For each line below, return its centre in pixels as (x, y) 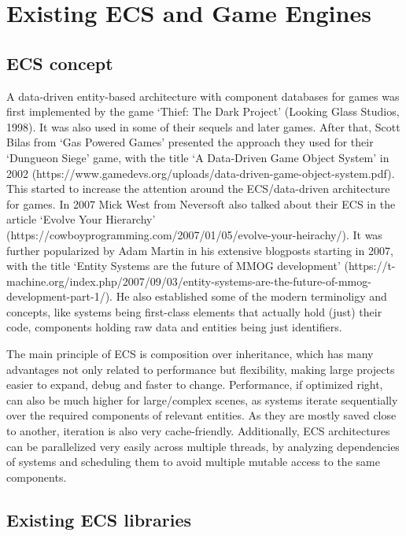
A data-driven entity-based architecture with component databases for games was (203, 96)
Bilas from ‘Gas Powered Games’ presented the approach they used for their (190, 142)
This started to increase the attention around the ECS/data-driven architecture (198, 189)
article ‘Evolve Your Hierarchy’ (81, 219)
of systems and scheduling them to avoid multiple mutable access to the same (193, 462)
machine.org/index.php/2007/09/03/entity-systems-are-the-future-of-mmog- (189, 281)
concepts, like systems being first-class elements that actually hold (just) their (194, 311)
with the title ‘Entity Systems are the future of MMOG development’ (173, 266)
